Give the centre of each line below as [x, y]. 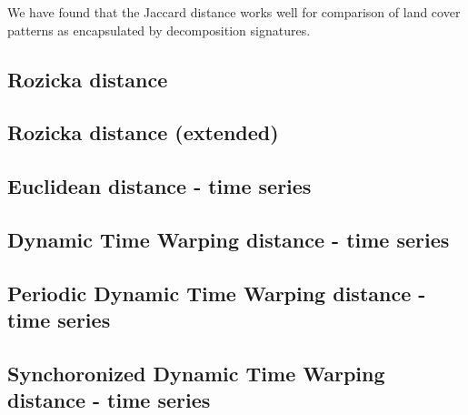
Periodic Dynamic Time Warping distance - [217, 293]
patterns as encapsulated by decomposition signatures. [159, 30]
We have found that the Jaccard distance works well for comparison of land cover [234, 12]
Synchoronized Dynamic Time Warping [196, 373]
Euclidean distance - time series [159, 186]
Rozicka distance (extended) [143, 132]
